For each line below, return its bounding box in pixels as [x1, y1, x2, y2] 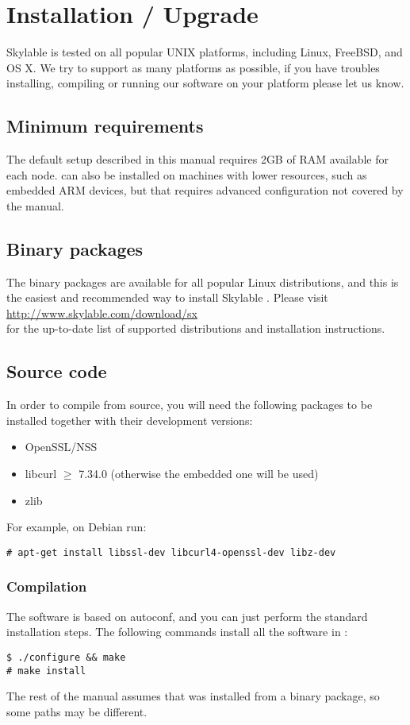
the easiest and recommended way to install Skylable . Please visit [6, 289, 328, 306]
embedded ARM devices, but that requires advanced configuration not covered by [6, 182, 404, 199]
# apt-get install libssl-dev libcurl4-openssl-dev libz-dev [6, 546, 336, 558]
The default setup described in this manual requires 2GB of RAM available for [6, 151, 389, 168]
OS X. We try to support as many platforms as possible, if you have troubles [6, 59, 380, 75]
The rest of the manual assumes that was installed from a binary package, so [6, 688, 380, 704]
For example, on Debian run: [6, 519, 147, 535]
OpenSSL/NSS [25, 438, 98, 455]
